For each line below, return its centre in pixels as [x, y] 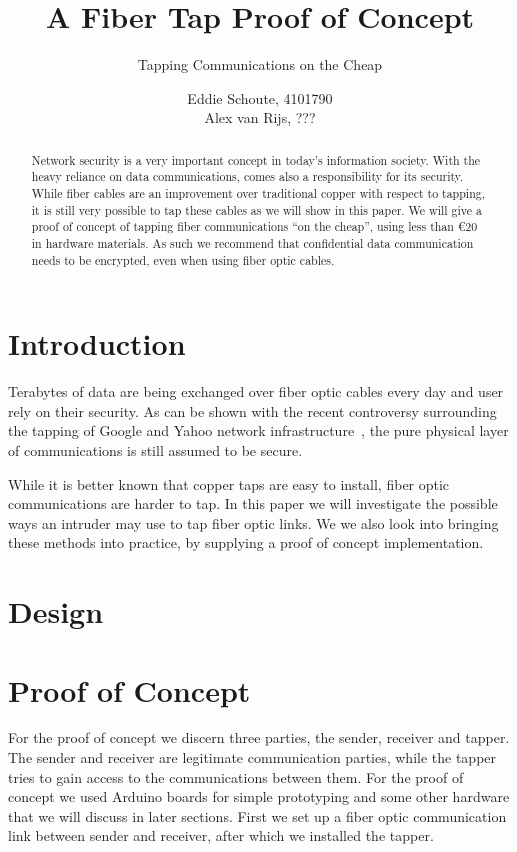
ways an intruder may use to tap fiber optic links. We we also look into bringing [253, 522]
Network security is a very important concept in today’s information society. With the [256, 159]
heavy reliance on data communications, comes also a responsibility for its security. [247, 176]
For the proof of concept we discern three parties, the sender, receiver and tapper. [259, 737]
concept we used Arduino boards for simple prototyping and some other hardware [259, 796]
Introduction [97, 343]
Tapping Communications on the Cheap [260, 64]
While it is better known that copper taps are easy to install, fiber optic [229, 483]
